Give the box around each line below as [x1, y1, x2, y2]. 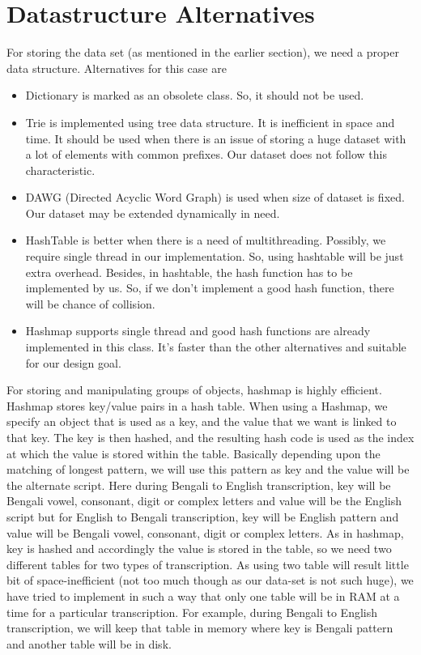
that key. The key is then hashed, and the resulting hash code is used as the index [6, 429, 415, 445]
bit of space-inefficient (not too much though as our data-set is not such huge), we [6, 572, 414, 589]
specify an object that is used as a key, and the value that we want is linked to [6, 413, 397, 430]
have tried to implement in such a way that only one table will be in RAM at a [6, 587, 400, 604]
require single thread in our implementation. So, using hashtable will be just [25, 248, 404, 265]
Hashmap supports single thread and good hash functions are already [25, 322, 371, 339]
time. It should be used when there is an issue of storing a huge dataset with [25, 130, 406, 147]
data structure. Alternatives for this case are [6, 59, 227, 76]
